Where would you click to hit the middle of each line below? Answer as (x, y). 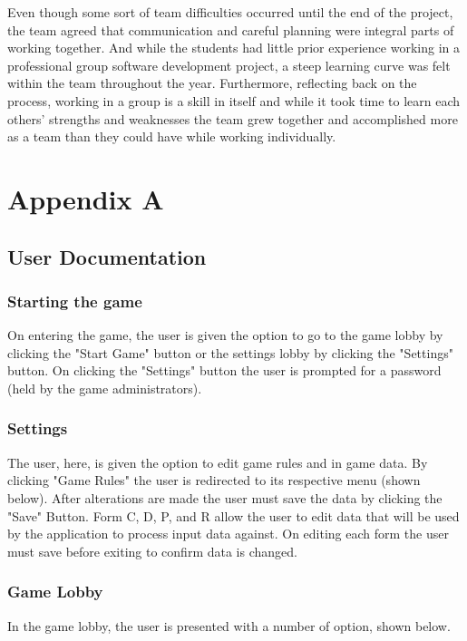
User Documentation (107, 256)
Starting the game (75, 301)
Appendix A (86, 198)
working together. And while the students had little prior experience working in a (233, 48)
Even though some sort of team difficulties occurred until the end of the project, (230, 12)
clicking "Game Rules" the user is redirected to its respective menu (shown (214, 480)
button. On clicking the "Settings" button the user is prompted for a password (224, 370)
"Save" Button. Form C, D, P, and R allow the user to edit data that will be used (233, 515)
